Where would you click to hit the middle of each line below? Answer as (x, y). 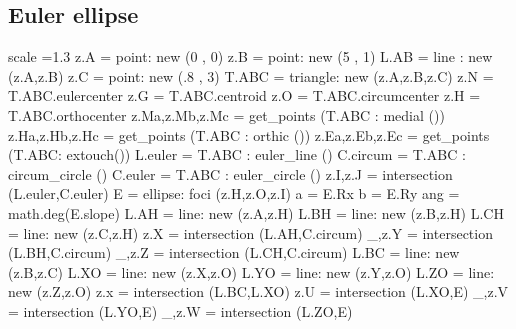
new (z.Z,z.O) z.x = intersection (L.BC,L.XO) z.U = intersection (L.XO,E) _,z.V (258, 291)
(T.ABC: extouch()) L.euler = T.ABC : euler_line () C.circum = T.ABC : (237, 154)
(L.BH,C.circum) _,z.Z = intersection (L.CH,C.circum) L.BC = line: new (234, 252)
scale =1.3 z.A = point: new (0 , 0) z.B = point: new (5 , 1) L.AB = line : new (250, 56)
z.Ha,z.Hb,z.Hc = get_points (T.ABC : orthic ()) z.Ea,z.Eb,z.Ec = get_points (249, 134)
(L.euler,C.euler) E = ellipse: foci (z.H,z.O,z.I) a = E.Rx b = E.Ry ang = (234, 193)
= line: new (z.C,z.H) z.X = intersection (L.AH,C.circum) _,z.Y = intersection (250, 232)
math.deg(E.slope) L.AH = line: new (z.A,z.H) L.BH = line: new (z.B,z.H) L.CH (256, 212)
